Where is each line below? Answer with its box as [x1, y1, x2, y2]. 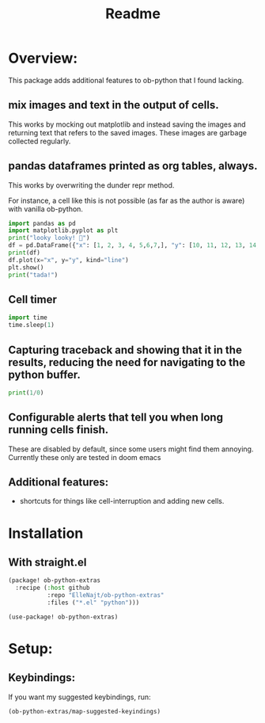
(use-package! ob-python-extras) [8, 613, 119, 621]
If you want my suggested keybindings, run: [8, 692, 152, 702]
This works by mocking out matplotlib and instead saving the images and [8, 120, 247, 129]
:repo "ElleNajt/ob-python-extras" [47, 592, 165, 599]
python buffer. [8, 367, 81, 381]
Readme [105, 5, 161, 23]
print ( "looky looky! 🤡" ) [8, 234, 90, 242]
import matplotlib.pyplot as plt [8, 226, 119, 234]
